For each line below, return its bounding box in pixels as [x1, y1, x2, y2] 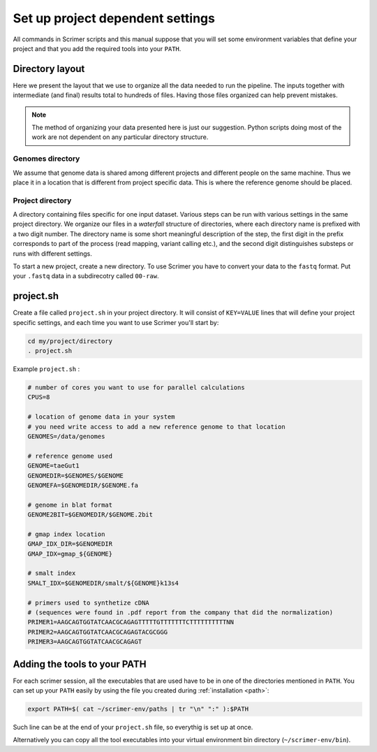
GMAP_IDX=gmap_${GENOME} [27, 549, 113, 558]
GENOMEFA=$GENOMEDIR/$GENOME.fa [27, 481, 139, 489]
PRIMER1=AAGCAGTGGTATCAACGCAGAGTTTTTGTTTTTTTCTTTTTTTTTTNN [27, 619, 234, 626]
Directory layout [13, 63, 85, 75]
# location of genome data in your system [27, 413, 175, 421]
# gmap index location [27, 530, 105, 538]
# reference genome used [27, 451, 113, 460]
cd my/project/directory [27, 337, 113, 345]
